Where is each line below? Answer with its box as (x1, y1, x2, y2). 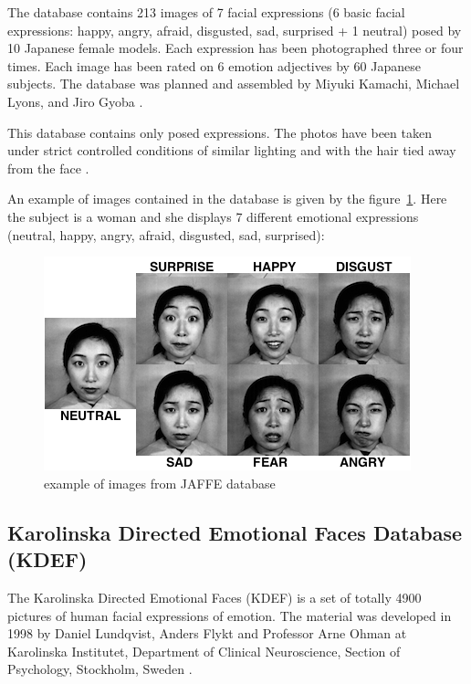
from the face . (7, 158, 89, 177)
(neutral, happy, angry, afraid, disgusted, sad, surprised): (7, 225, 325, 244)
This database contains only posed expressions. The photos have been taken (7, 122, 432, 142)
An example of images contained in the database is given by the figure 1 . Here (7, 189, 447, 208)
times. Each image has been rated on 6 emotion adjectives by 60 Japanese (7, 56, 421, 75)
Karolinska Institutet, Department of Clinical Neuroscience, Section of (7, 641, 401, 660)
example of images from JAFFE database (44, 473, 276, 492)
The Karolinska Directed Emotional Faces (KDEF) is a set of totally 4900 (7, 587, 422, 606)
